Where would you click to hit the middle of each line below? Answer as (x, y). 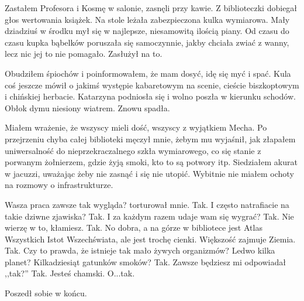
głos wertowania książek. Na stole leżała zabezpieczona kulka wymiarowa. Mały (147, 19)
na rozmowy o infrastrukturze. (59, 185)
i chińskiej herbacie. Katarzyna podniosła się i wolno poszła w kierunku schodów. (150, 96)
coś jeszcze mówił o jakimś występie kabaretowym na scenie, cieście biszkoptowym (152, 85)
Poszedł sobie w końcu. (46, 293)
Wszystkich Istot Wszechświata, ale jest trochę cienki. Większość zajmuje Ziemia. (150, 239)
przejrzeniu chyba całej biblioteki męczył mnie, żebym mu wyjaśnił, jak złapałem (150, 138)
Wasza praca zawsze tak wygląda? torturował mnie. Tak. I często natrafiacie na (147, 204)
